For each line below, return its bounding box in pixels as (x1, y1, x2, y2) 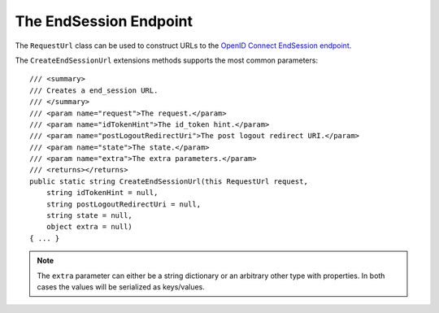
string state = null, (46, 211, 133, 220)
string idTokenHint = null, (46, 188, 159, 198)
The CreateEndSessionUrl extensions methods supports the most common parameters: (15, 55, 319, 65)
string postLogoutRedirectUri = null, (46, 199, 202, 209)
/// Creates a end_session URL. (29, 85, 159, 95)
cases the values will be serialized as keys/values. (37, 281, 205, 292)
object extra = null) (46, 222, 133, 232)
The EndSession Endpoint (15, 12, 193, 30)
